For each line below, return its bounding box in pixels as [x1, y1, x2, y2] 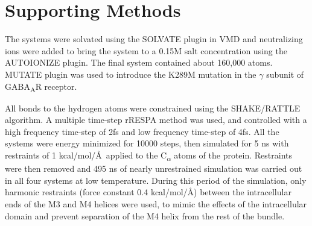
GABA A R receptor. [5, 80, 77, 94]
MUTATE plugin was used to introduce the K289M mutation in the [5, 67, 256, 80]
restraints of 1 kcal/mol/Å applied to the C [5, 149, 167, 161]
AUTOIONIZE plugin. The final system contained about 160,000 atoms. [5, 56, 273, 69]
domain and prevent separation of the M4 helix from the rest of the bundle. [5, 209, 285, 222]
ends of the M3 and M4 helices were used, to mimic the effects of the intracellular [5, 197, 307, 210]
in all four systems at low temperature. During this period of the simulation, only [5, 174, 307, 186]
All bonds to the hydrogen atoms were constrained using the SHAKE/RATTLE [5, 101, 301, 114]
